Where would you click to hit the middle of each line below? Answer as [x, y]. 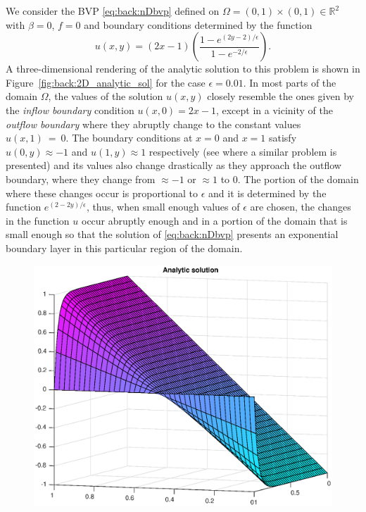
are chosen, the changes [301, 207]
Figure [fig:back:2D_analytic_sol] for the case [106, 82]
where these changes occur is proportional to [102, 193]
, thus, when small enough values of [163, 207]
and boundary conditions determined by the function [198, 24]
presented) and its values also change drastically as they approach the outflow [173, 165]
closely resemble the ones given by [280, 96]
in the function [38, 220]
